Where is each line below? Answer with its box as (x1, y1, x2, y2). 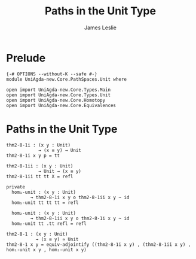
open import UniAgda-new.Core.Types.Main (6, 87, 111, 93)
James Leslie (84, 24, 117, 31)
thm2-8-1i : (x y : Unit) (6, 142, 71, 148)
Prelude (6, 51, 46, 65)
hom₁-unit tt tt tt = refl (11, 199, 79, 206)
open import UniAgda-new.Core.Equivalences (6, 102, 117, 108)
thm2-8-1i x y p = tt (6, 153, 60, 159)
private (6, 184, 26, 190)
